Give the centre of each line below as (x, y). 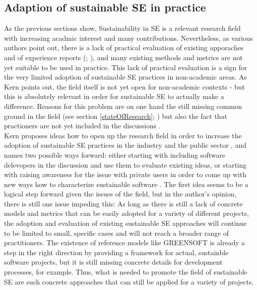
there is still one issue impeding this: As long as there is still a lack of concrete (124, 203)
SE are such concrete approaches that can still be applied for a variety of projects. (129, 281)
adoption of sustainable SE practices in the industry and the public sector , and (125, 145)
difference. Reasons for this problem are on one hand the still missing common (123, 106)
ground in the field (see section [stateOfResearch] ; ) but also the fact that (116, 116)
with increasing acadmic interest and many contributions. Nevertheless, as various (128, 38)
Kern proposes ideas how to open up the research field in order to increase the (123, 135)
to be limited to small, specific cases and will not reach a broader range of (117, 233)
